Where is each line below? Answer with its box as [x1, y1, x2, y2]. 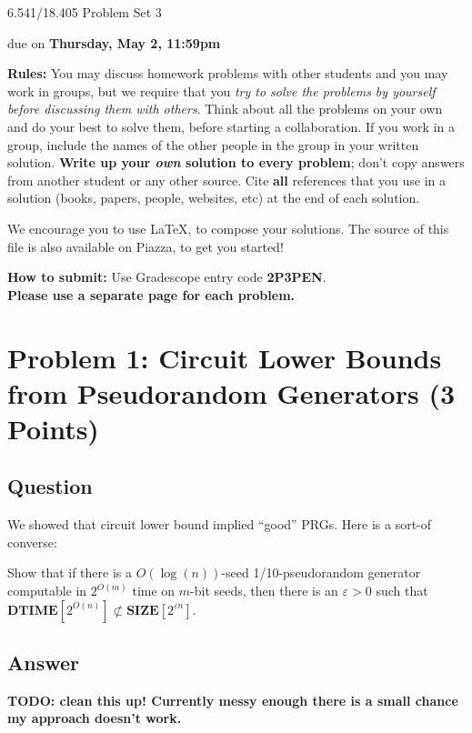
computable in [7, 581, 87, 600]
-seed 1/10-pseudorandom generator [221, 563, 421, 582]
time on [132, 581, 176, 600]
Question [7, 472, 93, 500]
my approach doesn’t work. [7, 708, 182, 728]
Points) [7, 409, 99, 447]
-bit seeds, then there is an [190, 581, 338, 600]
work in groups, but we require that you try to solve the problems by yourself [7, 81, 436, 100]
